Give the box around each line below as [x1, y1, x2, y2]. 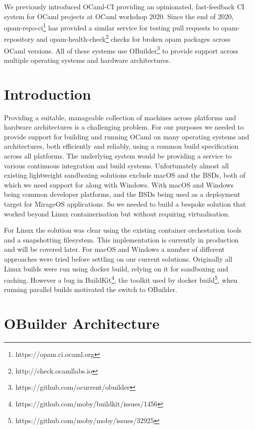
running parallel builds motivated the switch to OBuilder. [4, 284, 178, 295]
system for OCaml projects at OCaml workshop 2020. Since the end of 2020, [4, 11, 234, 21]
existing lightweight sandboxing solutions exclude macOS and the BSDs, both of [4, 170, 245, 180]
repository [4, 34, 34, 44]
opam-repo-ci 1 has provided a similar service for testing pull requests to [4, 21, 219, 32]
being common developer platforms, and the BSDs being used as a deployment [4, 189, 240, 199]
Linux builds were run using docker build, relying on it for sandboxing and [4, 263, 229, 273]
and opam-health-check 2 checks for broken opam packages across [36, 32, 230, 44]
